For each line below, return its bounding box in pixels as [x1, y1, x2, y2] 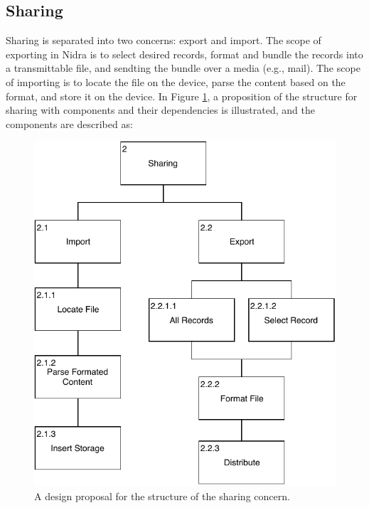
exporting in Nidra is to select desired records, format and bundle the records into [6, 46, 363, 61]
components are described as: [6, 116, 133, 131]
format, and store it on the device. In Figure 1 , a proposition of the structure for [6, 88, 358, 103]
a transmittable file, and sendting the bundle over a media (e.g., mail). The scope [6, 60, 360, 75]
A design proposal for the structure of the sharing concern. [34, 489, 290, 503]
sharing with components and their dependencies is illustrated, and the [6, 102, 315, 117]
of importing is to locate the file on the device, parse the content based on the [6, 74, 346, 89]
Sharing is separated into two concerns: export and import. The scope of [6, 33, 321, 48]
